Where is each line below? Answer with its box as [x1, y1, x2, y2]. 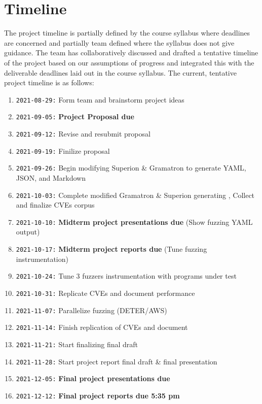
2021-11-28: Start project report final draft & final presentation [16, 356, 217, 366]
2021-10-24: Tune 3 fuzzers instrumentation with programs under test [16, 271, 237, 281]
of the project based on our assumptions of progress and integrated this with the [4, 57, 254, 68]
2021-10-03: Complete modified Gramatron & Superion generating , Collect [16, 189, 255, 200]
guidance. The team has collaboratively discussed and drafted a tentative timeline [4, 47, 258, 58]
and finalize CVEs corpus [16, 199, 95, 210]
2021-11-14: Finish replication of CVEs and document [16, 322, 188, 332]
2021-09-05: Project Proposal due [16, 111, 134, 122]
